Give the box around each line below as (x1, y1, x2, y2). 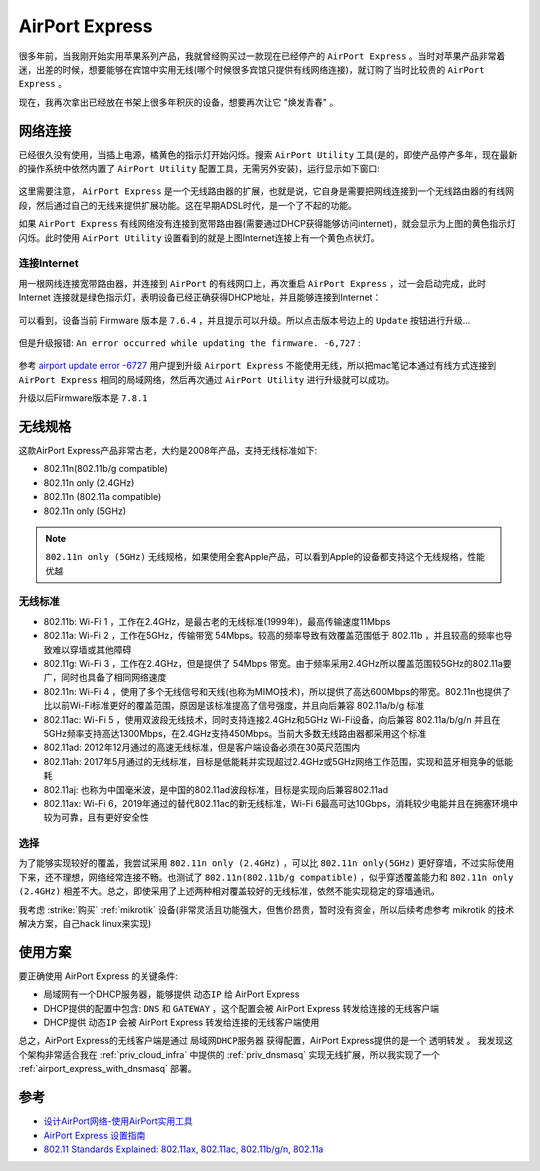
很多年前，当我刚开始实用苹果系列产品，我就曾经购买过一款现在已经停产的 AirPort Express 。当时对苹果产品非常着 (18, 50, 506, 62)
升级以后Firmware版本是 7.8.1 (18, 392, 149, 404)
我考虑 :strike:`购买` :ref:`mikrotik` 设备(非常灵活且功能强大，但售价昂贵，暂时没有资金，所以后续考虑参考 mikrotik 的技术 (18, 903, 515, 915)
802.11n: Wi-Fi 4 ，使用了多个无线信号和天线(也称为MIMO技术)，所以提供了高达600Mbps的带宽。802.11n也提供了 (43, 685, 511, 697)
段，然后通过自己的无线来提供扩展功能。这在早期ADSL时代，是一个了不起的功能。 (18, 199, 357, 211)
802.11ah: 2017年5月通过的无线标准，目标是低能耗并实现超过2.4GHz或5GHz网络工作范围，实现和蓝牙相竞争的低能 (43, 755, 514, 767)
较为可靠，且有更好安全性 (43, 811, 149, 824)
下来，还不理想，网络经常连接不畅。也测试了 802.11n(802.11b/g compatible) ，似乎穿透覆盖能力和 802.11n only (18, 871, 514, 883)
